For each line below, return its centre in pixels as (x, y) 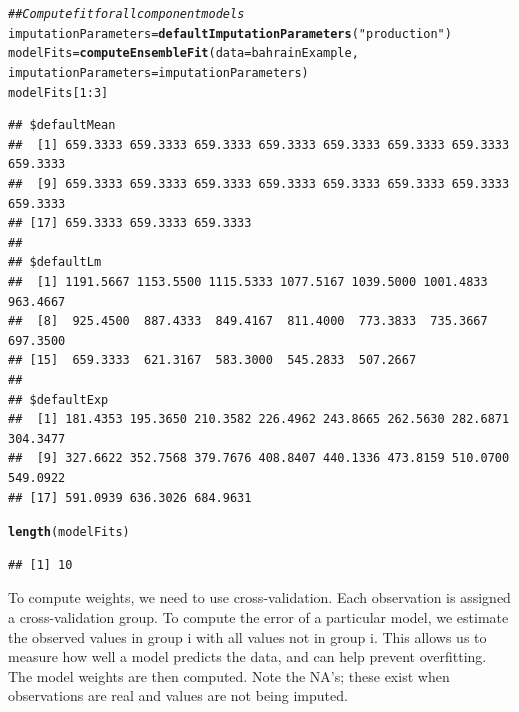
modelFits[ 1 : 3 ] (58, 92)
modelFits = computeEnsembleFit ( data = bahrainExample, (183, 53)
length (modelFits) (69, 532)
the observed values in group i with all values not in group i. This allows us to (247, 636)
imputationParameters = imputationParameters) (158, 72)
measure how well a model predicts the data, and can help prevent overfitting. (247, 656)
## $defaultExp (58, 399)
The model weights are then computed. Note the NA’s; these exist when (229, 675)
